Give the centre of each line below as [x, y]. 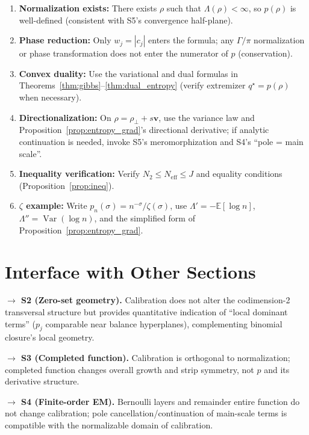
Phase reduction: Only [65, 40]
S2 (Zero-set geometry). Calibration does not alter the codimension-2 [156, 300]
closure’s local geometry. [50, 337]
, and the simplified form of [145, 218]
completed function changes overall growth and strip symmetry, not [130, 369]
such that [184, 8]
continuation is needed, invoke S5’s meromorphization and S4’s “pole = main [161, 141]
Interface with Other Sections [130, 271]
